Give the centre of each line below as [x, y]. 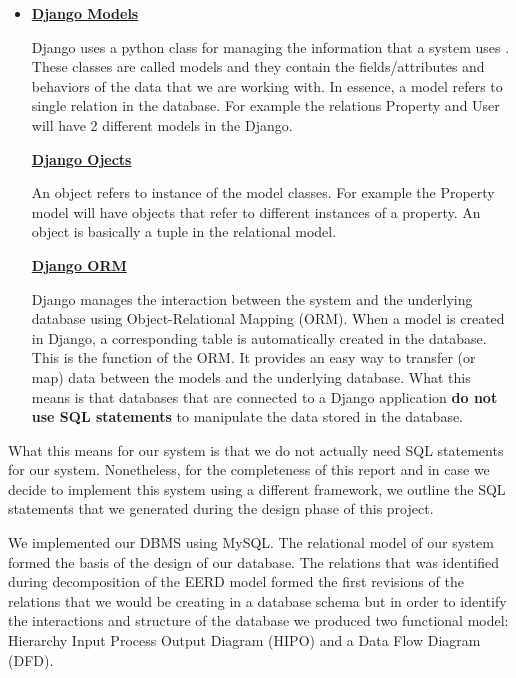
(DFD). [31, 659]
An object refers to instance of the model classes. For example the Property [263, 192]
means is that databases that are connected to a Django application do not [264, 396]
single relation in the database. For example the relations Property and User [265, 105]
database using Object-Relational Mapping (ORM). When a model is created [268, 318]
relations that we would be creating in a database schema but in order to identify [257, 600]
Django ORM [79, 264]
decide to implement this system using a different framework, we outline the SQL [257, 488]
